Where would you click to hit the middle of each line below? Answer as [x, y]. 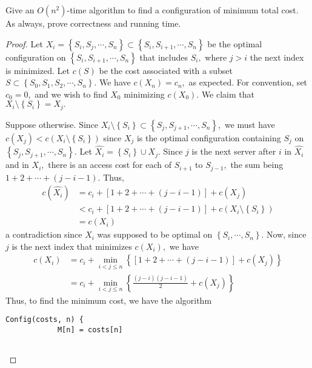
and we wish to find [71, 94]
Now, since [287, 234]
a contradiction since [44, 234]
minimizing [144, 94]
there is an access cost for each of [110, 165]
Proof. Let [24, 43]
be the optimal [235, 43]
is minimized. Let [38, 70]
